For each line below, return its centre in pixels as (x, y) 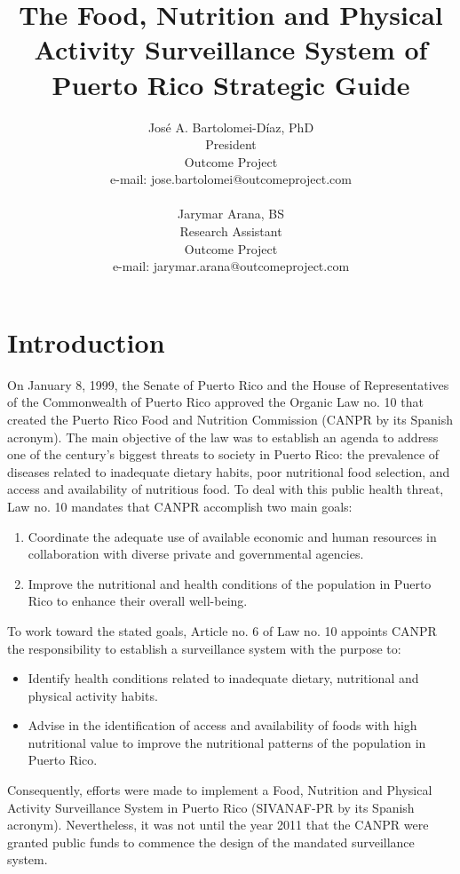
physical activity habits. (93, 695)
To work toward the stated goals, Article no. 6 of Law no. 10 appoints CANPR (222, 630)
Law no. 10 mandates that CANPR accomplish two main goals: (180, 506)
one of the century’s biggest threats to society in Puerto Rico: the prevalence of (223, 454)
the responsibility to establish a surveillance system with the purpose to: (204, 648)
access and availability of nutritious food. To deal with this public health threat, (226, 489)
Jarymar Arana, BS (231, 214)
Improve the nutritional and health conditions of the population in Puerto (230, 583)
